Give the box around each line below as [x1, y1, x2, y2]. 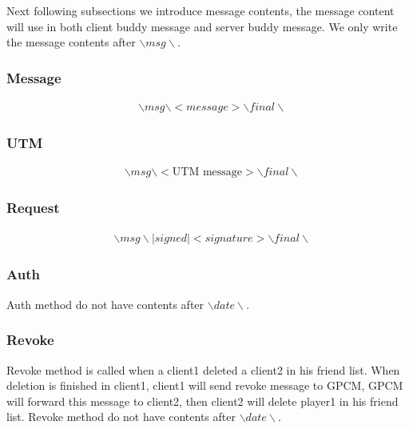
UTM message [172, 166, 243, 178]
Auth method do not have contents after [6, 295, 204, 312]
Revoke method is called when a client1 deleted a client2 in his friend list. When [6, 361, 400, 378]
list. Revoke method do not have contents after [6, 408, 236, 425]
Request [6, 198, 60, 218]
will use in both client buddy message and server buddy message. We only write [6, 18, 398, 34]
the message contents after [6, 34, 136, 50]
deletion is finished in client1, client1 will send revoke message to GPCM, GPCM [6, 377, 403, 394]
